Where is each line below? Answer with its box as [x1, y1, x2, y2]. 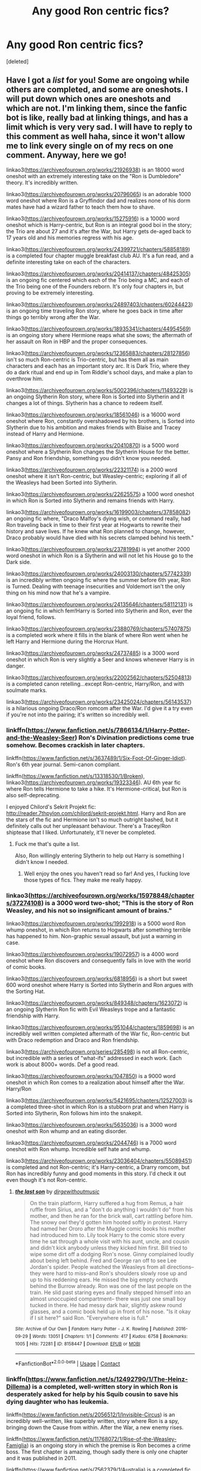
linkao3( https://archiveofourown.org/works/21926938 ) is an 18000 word [6, 166, 184, 173]
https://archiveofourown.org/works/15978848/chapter [31, 891, 194, 899]
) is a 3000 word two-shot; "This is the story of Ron [41, 899, 194, 907]
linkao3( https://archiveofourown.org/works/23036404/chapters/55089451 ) [6, 1157, 193, 1164]
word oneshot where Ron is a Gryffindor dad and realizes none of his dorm [6, 197, 191, 204]
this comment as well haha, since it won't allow [6, 131, 185, 142]
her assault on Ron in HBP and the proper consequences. [6, 338, 148, 345]
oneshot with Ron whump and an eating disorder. [6, 1128, 127, 1135]
